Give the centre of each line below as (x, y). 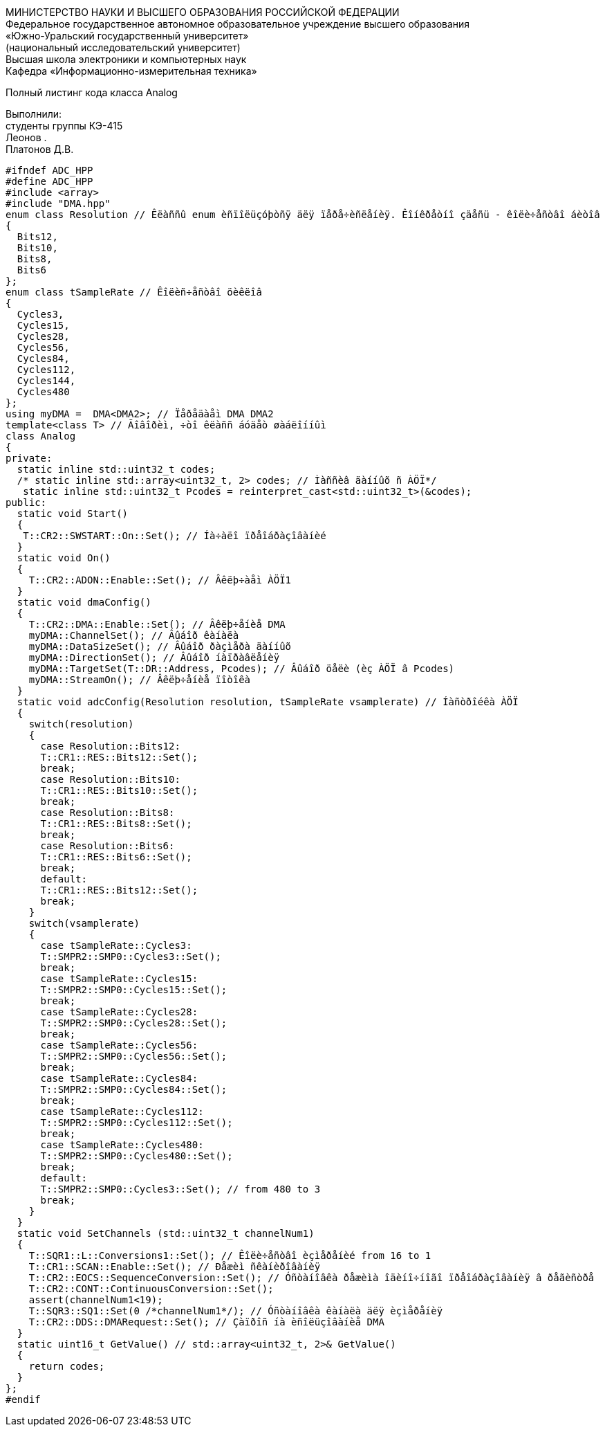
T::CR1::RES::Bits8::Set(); (116, 824)
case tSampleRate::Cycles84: (119, 1078)
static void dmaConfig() (84, 602)
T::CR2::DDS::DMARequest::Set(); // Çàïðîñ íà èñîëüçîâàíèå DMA (206, 1322)
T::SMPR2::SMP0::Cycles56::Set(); (134, 1056)
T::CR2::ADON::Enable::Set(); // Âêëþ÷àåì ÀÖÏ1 (160, 580)
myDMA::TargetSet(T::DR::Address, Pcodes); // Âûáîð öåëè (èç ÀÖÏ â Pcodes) (242, 669)
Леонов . (26, 137)
